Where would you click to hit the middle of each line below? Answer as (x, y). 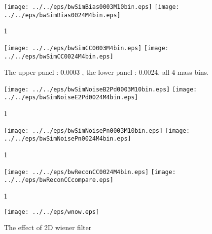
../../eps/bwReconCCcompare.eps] (59, 180)
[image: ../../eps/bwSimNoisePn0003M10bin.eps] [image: (97, 131)
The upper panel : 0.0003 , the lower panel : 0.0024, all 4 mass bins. (106, 72)
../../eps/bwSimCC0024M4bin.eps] (59, 56)
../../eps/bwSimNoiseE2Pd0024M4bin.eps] (71, 98)
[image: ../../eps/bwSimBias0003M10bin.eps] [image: (92, 7)
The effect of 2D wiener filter (48, 227)
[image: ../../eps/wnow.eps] (52, 212)
